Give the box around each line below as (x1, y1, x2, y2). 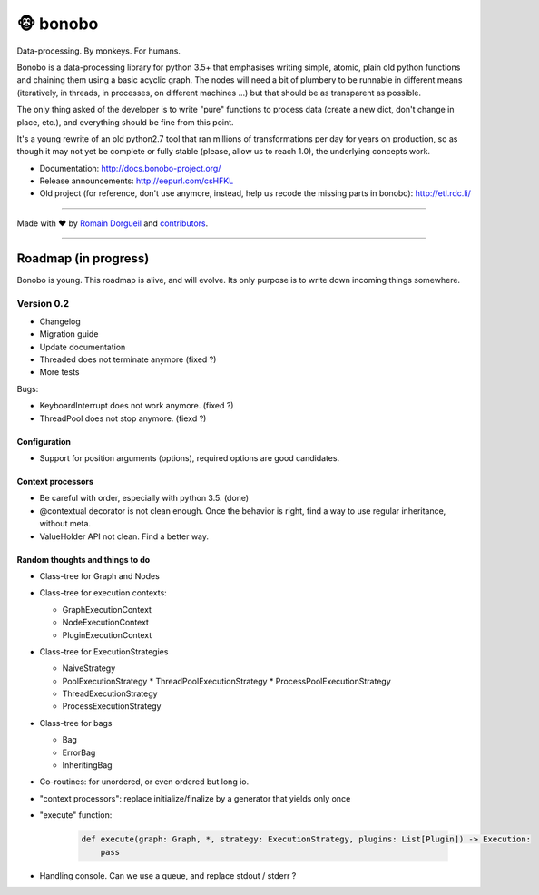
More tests (39, 367, 81, 378)
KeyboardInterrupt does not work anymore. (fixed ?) (39, 400, 234, 411)
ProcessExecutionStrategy (62, 701, 162, 712)
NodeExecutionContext (62, 617, 150, 628)
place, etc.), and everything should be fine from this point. (16, 116, 235, 127)
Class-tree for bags (39, 717, 113, 728)
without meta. (39, 518, 91, 529)
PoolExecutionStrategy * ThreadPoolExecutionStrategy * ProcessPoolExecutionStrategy (62, 675, 392, 686)
